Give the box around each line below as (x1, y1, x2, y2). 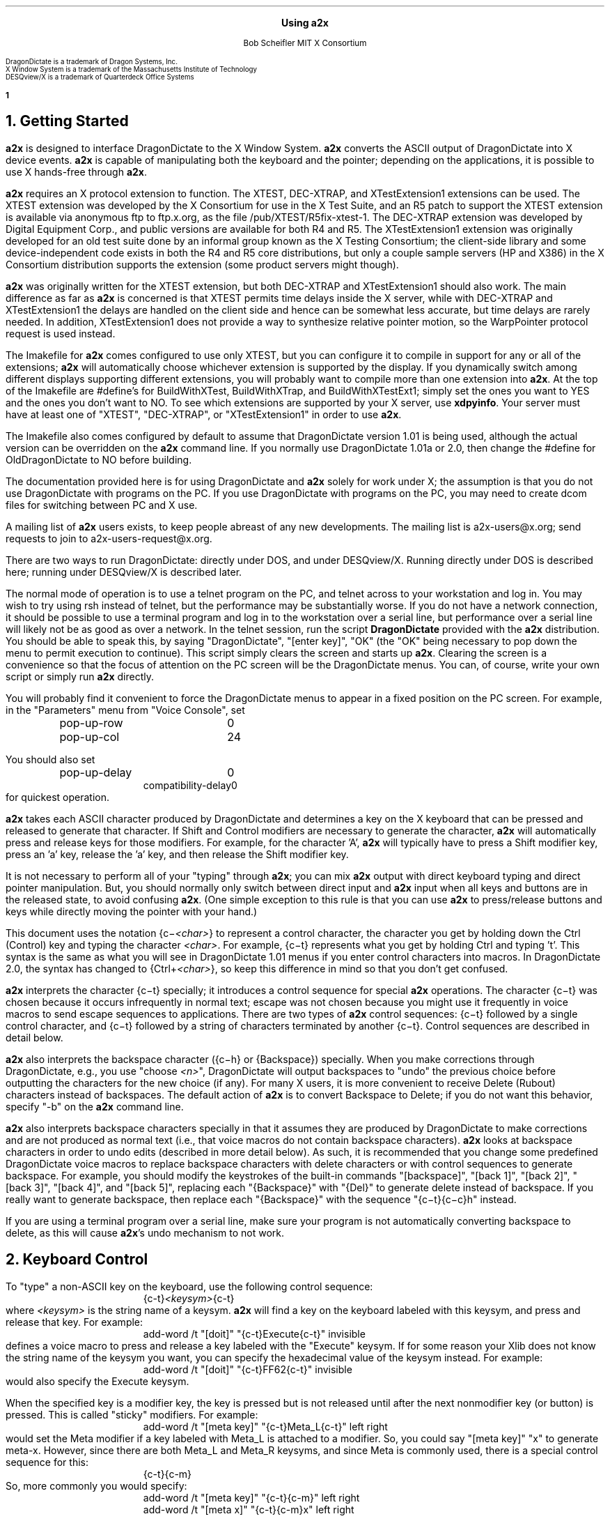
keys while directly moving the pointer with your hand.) (6, 905, 258, 917)
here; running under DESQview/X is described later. (6, 565, 242, 578)
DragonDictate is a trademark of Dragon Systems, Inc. (6, 58, 178, 66)
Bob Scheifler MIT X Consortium (243, 38, 367, 48)
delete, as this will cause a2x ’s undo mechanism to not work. (6, 1226, 284, 1239)
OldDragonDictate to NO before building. (6, 453, 192, 466)
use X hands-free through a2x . (6, 165, 148, 178)
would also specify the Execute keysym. (6, 1375, 189, 1387)
